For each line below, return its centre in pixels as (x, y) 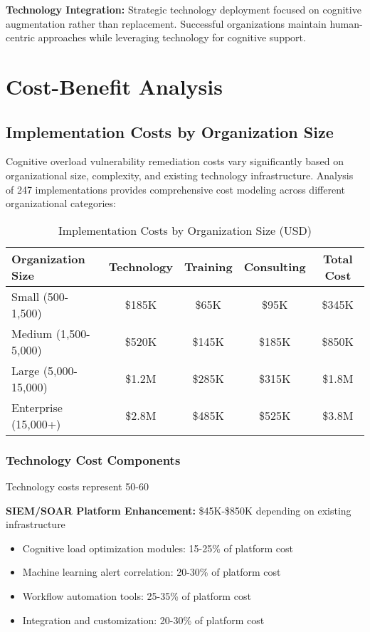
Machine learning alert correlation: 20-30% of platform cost (152, 572)
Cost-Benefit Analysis (114, 86)
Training (208, 267)
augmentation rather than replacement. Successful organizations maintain (166, 23)
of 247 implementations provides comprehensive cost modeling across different (175, 189)
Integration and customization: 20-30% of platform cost (143, 620)
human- (346, 23)
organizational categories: (61, 203)
